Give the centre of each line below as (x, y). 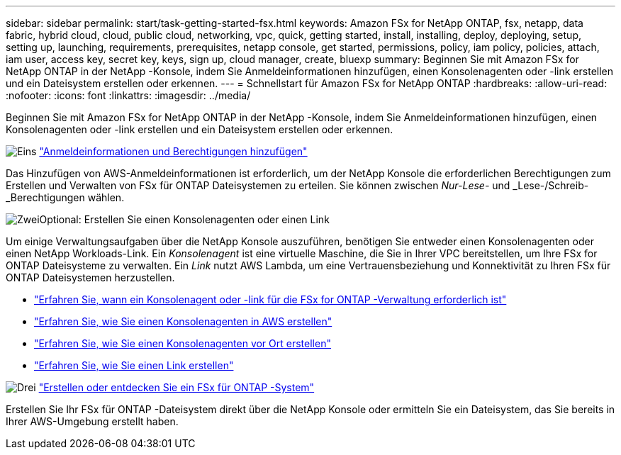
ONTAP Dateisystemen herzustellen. (90, 277)
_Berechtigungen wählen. (65, 197)
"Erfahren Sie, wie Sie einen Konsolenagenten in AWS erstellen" (183, 321)
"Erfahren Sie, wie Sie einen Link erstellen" (134, 365)
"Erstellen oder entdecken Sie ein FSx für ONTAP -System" (177, 387)
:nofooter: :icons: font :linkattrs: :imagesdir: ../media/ (128, 95)
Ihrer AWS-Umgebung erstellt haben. (92, 421)
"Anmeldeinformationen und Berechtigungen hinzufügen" (173, 151)
